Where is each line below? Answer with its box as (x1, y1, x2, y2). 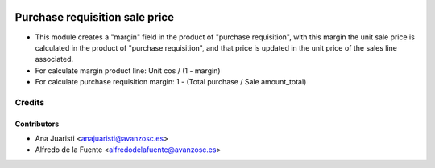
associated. (35, 55, 74, 64)
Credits (14, 96, 44, 108)
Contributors (14, 119, 60, 129)
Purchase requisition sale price (14, 10, 175, 24)
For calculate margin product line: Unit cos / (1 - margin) (35, 65, 221, 76)
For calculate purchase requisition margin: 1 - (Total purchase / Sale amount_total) (35, 77, 307, 87)
